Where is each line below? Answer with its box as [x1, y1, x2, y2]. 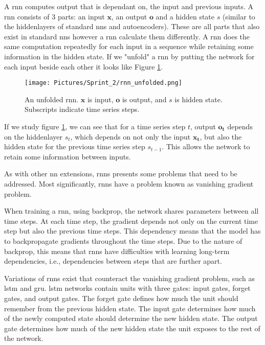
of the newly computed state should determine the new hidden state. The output [4, 313, 258, 324]
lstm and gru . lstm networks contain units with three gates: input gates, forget [4, 283, 251, 293]
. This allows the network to [162, 141, 250, 152]
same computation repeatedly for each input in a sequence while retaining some [4, 41, 254, 52]
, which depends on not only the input [70, 131, 191, 142]
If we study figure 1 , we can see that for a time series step [4, 121, 186, 131]
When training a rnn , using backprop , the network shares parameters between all [4, 205, 259, 216]
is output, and [122, 94, 167, 104]
